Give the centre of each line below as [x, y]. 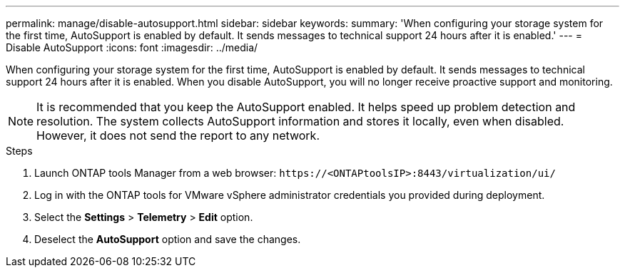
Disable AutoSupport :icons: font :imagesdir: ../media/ [132, 47]
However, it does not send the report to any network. [178, 135]
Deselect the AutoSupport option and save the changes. [168, 239]
